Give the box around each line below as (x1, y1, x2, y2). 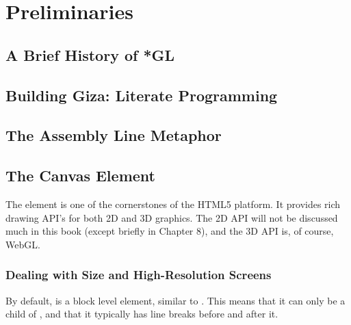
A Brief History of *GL (5, 44, 175, 65)
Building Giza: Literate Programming (5, 84, 278, 105)
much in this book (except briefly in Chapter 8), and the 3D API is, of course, (5, 224, 334, 238)
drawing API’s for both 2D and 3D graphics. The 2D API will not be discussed (5, 210, 338, 224)
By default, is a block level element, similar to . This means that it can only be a (5, 293, 346, 307)
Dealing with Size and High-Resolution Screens (5, 266, 272, 283)
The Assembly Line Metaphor (5, 125, 222, 146)
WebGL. (5, 237, 40, 251)
